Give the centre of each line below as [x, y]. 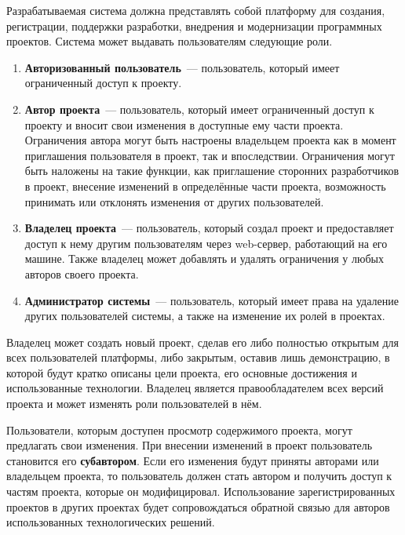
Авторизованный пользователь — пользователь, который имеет [182, 67]
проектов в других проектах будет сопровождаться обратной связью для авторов [198, 506]
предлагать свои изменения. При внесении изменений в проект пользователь [190, 445]
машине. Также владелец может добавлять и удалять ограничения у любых [204, 258]
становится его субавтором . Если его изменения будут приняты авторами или [193, 460]
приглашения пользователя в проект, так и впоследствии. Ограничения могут [210, 155]
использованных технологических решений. [111, 522]
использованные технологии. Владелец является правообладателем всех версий [195, 388]
